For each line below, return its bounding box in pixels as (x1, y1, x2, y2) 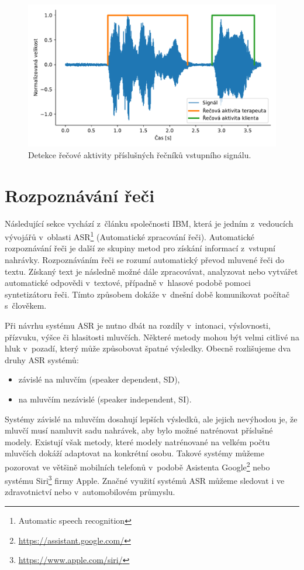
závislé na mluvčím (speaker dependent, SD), (18, 373, 180, 385)
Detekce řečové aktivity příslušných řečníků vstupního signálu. (28, 148, 251, 161)
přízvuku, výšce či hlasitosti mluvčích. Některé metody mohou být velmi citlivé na (5, 330, 299, 343)
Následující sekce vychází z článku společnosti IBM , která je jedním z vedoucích (5, 217, 293, 229)
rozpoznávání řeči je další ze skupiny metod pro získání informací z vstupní (5, 242, 275, 254)
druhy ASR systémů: (5, 353, 79, 366)
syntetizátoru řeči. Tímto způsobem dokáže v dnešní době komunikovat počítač (5, 288, 290, 300)
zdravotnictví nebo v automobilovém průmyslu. (5, 486, 175, 498)
